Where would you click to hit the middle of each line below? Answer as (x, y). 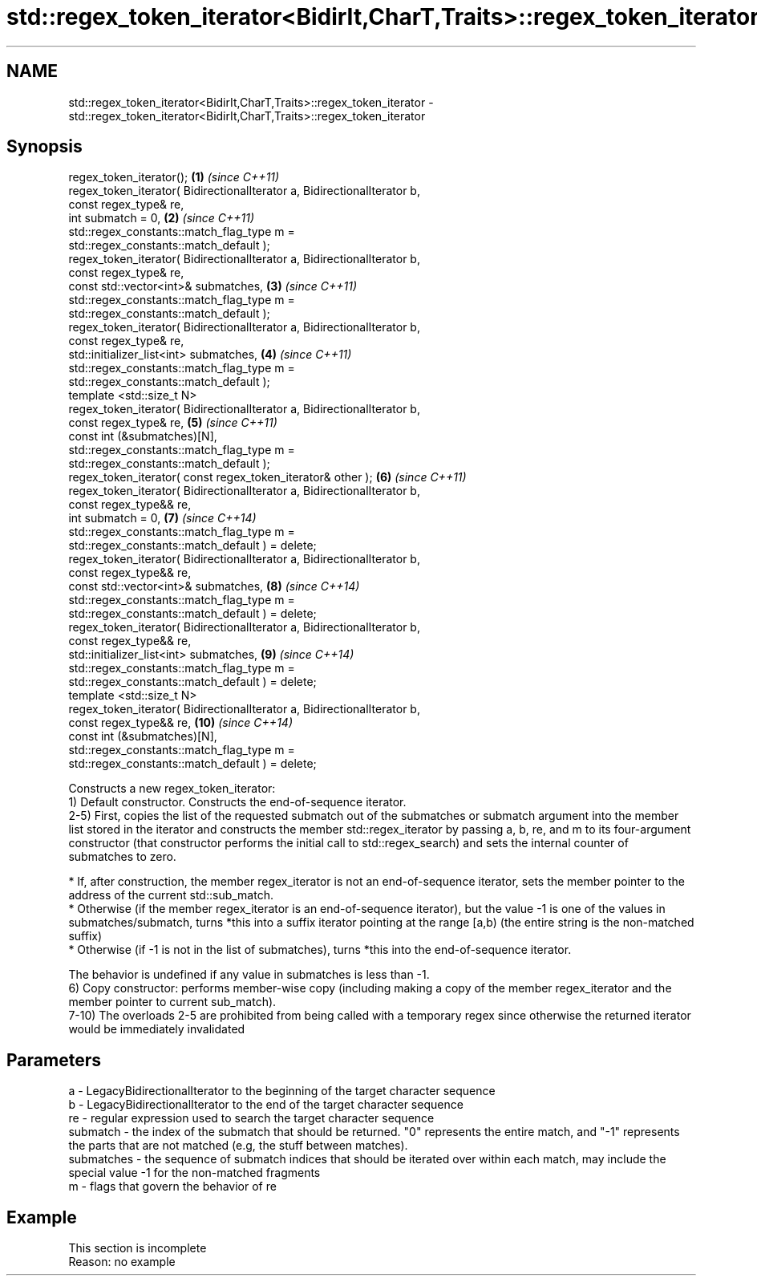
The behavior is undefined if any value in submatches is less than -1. (249, 975)
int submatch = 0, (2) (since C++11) (161, 218)
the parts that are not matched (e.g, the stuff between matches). (238, 1146)
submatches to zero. (122, 857)
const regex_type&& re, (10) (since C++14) (180, 723)
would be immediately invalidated (157, 1029)
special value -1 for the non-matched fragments (194, 1173)
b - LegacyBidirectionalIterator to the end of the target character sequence (266, 1105)
